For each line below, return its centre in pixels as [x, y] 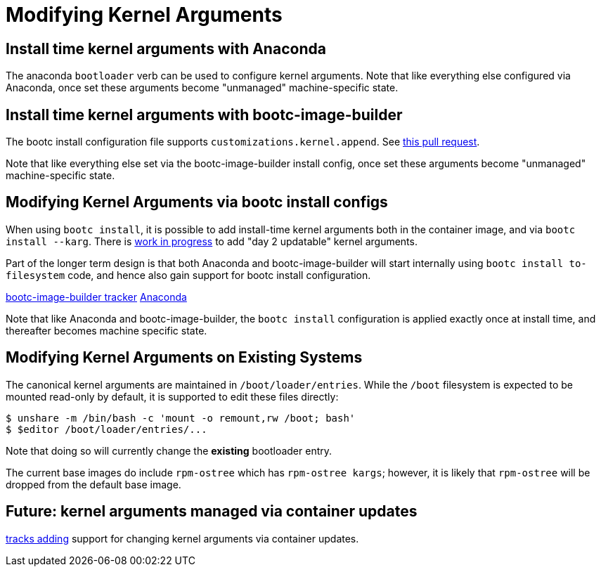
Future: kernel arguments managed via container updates [212, 512]
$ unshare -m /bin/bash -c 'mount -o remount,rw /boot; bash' [181, 418]
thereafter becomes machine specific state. [106, 330]
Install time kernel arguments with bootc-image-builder [204, 115]
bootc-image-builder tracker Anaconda [96, 297]
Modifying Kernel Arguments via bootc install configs [197, 202]
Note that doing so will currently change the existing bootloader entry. [169, 450]
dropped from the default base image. [93, 484]
